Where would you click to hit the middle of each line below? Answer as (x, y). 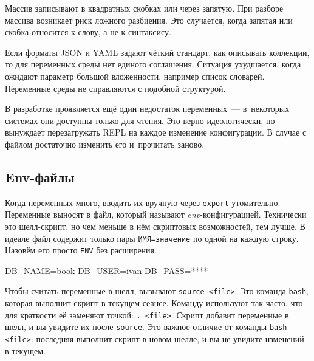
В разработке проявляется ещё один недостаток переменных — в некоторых (147, 108)
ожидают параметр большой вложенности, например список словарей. (135, 76)
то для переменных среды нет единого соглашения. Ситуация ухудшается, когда (153, 64)
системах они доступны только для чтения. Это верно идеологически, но (140, 120)
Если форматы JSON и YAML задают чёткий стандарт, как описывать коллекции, (157, 52)
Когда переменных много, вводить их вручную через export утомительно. (143, 202)
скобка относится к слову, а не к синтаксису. (88, 32)
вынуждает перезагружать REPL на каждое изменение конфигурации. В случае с (156, 132)
